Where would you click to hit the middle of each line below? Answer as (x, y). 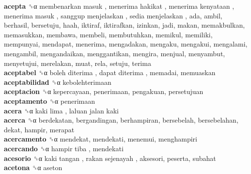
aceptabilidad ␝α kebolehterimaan (58, 82)
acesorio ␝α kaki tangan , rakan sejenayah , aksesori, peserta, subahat (110, 158)
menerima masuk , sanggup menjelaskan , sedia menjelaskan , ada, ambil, (113, 15)
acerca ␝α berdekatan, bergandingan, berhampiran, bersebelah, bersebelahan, (121, 120)
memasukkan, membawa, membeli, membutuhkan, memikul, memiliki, (108, 34)
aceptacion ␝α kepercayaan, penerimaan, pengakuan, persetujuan (104, 91)
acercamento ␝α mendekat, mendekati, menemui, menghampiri (101, 139)
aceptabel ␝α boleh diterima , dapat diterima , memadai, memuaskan (110, 72)
